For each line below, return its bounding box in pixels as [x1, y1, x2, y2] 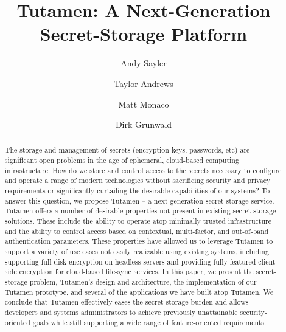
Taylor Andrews [114, 77, 173, 89]
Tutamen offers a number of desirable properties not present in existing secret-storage [4, 206, 276, 216]
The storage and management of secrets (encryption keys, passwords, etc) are [4, 145, 250, 155]
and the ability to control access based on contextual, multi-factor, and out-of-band [4, 226, 269, 236]
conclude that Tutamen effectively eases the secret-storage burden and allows [4, 297, 249, 307]
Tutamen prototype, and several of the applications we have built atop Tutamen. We [4, 286, 274, 297]
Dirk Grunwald [115, 118, 172, 131]
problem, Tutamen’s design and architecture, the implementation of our [29, 277, 257, 287]
